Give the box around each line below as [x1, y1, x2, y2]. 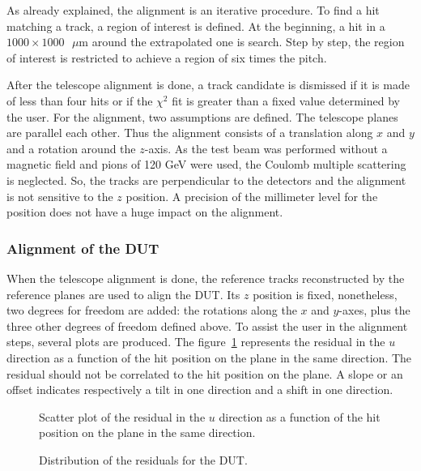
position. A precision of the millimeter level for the [125, 187, 378, 204]
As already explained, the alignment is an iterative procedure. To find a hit [6, 2, 380, 18]
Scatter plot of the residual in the [39, 408, 206, 425]
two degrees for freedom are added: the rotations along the [6, 302, 297, 319]
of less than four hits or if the [6, 92, 153, 109]
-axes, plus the [338, 302, 410, 319]
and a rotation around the [6, 139, 136, 156]
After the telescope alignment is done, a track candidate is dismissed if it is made [6, 76, 410, 93]
